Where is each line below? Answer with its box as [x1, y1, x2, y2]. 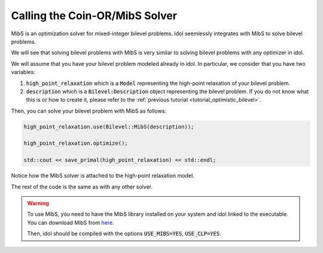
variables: [11, 69, 35, 76]
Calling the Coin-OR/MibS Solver [11, 9, 178, 22]
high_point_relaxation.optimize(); [23, 140, 128, 147]
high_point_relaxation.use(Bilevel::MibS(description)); [23, 123, 194, 130]
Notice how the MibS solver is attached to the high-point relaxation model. [11, 172, 194, 179]
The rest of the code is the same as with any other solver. [11, 183, 153, 190]
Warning [27, 199, 49, 206]
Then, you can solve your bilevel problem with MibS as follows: [11, 107, 167, 114]
